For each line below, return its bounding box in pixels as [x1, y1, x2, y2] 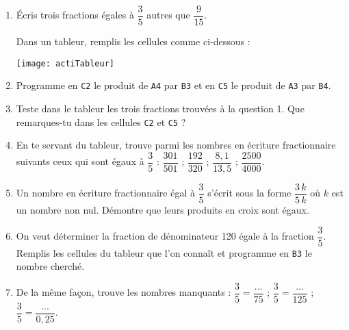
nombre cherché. [16, 259, 85, 273]
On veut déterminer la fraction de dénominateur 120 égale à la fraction [16, 229, 314, 242]
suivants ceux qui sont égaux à [16, 154, 144, 168]
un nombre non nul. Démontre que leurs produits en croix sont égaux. [16, 202, 309, 216]
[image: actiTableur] [16, 58, 114, 68]
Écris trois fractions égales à [16, 8, 134, 22]
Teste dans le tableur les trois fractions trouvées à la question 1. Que [16, 101, 305, 115]
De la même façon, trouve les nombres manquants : [16, 285, 231, 299]
